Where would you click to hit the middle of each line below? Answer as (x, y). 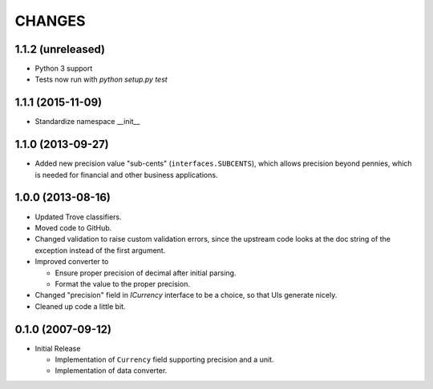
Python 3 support (64, 69)
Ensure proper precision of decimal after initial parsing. (146, 273)
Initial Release (58, 348)
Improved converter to (72, 262)
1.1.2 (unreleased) (60, 49)
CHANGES (50, 21)
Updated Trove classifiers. (78, 217)
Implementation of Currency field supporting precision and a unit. (164, 359)
